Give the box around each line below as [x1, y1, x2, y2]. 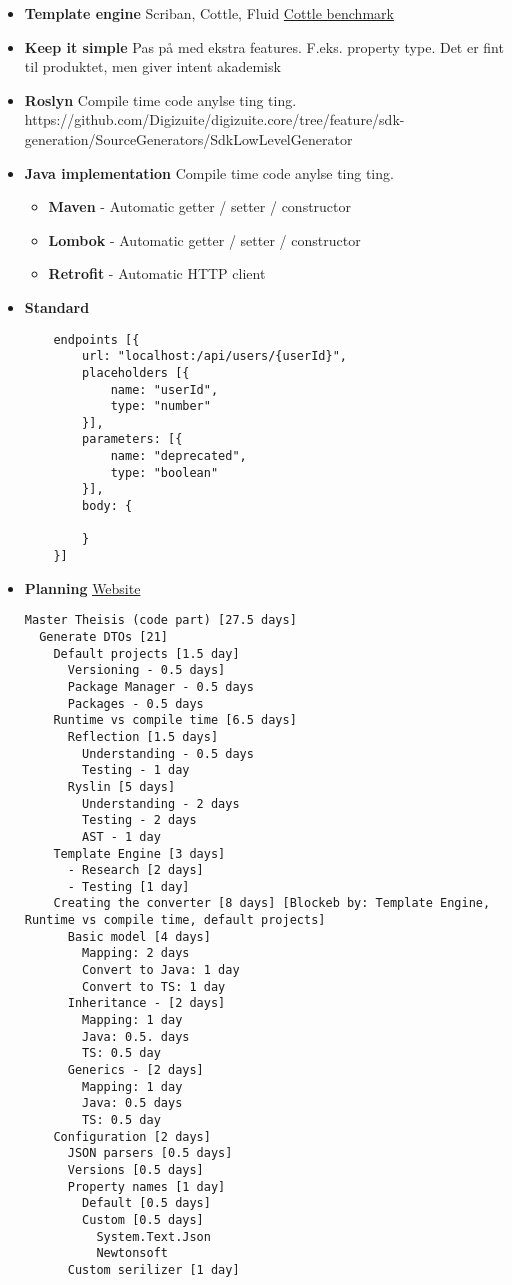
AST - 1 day [82, 829, 161, 844]
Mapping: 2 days [82, 946, 190, 961]
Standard [24, 296, 90, 317]
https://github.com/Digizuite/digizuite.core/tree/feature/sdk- [24, 109, 405, 130]
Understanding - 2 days [82, 796, 240, 811]
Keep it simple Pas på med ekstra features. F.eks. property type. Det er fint [24, 36, 504, 57]
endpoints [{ [53, 332, 140, 347]
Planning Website [24, 577, 141, 598]
